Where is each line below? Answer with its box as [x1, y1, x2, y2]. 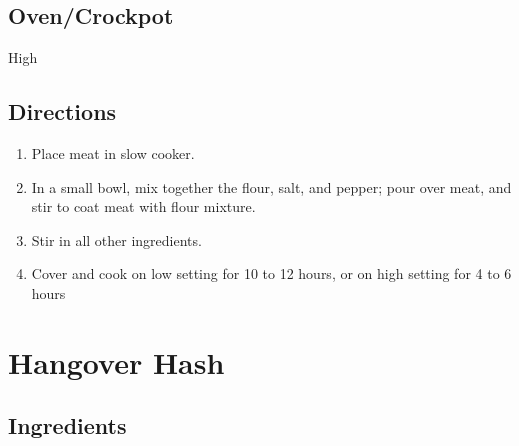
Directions [8, 96, 117, 127]
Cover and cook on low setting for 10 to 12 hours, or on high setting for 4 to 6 [31, 263, 512, 284]
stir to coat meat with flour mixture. [31, 196, 256, 217]
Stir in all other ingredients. [31, 229, 202, 250]
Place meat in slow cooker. [31, 143, 195, 163]
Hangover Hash [8, 341, 225, 382]
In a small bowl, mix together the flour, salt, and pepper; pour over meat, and [31, 176, 512, 197]
